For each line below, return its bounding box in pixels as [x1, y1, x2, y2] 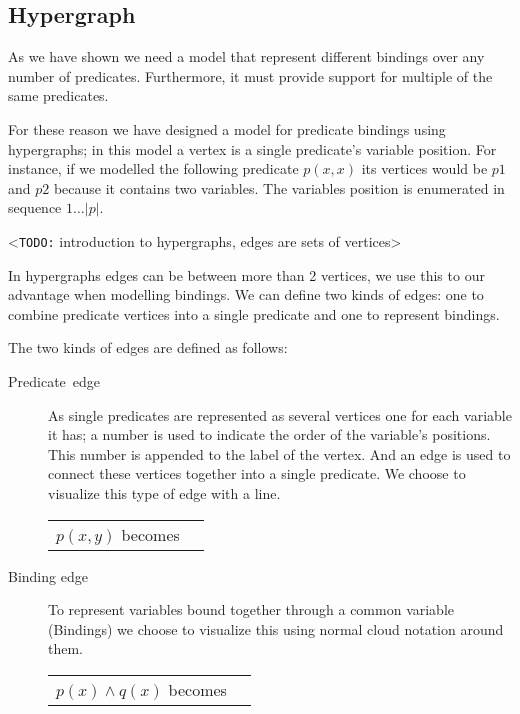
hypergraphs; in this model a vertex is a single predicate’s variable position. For [8, 138, 497, 159]
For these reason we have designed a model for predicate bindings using [8, 118, 446, 139]
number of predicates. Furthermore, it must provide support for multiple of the [8, 65, 493, 86]
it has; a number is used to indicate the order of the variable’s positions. [48, 424, 491, 445]
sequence [8, 197, 62, 218]
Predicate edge [8, 370, 101, 391]
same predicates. [8, 85, 109, 106]
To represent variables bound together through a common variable [48, 599, 455, 620]
